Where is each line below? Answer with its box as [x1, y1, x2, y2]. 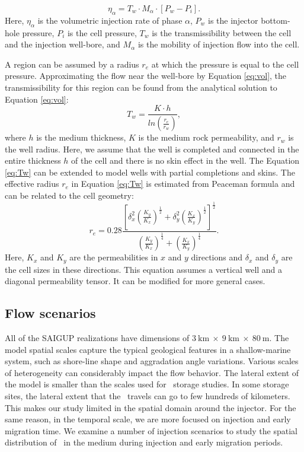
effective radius [5, 177, 59, 190]
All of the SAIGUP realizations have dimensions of [5, 332, 190, 344]
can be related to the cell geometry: [5, 189, 134, 202]
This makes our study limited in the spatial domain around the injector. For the [5, 401, 296, 413]
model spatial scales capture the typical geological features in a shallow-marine [5, 343, 291, 355]
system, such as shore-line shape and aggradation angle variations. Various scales [5, 355, 299, 367]
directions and [191, 251, 243, 263]
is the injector [208, 14, 258, 26]
